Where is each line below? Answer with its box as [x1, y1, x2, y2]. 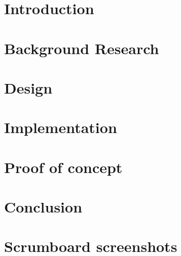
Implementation [4, 117, 117, 138]
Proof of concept [4, 156, 123, 177]
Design [4, 77, 53, 98]
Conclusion [4, 196, 83, 217]
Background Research [4, 37, 159, 58]
